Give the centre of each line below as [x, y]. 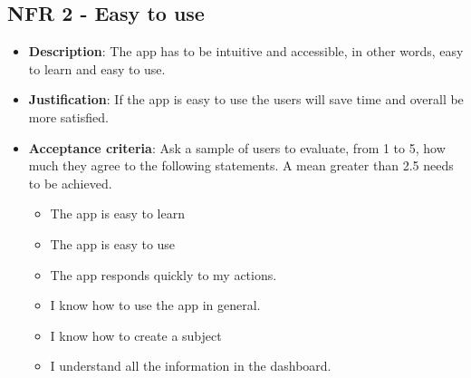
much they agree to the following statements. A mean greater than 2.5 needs [241, 165]
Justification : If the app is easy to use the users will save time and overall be [246, 99]
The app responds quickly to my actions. [163, 274]
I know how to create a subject [136, 335]
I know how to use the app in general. [155, 305]
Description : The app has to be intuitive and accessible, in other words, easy [246, 51]
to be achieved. [70, 183]
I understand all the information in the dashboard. [191, 366]
